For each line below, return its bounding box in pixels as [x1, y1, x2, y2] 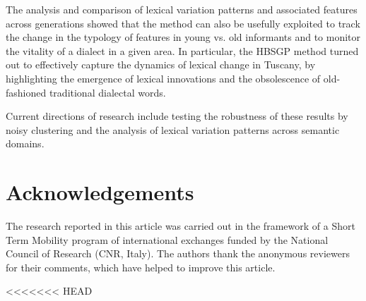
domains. [6, 136, 45, 151]
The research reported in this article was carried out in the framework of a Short [6, 219, 355, 233]
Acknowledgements [6, 178, 194, 207]
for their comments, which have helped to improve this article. [6, 259, 276, 274]
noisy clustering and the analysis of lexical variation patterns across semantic [6, 122, 340, 137]
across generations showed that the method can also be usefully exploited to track [6, 16, 360, 30]
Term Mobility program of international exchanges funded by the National [6, 232, 329, 247]
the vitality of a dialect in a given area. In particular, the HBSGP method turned [6, 43, 359, 58]
